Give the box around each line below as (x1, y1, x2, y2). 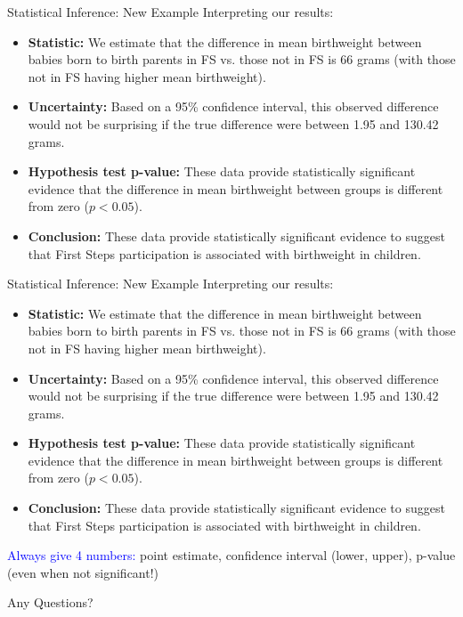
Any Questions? (7, 593, 93, 612)
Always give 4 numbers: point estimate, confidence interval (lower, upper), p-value (7, 546, 456, 564)
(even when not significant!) (7, 563, 159, 581)
